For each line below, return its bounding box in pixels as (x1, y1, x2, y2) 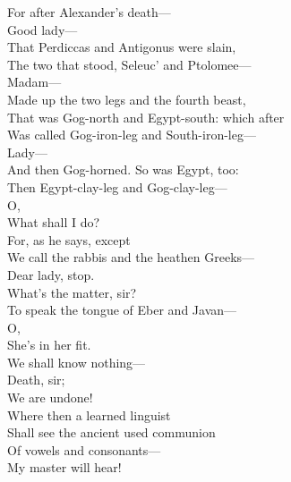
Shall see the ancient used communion (7, 423, 216, 442)
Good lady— (7, 20, 78, 38)
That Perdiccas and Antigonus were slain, (7, 38, 236, 56)
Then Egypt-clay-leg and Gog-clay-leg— (7, 177, 227, 196)
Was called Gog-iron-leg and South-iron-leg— (7, 125, 256, 144)
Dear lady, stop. (7, 265, 95, 283)
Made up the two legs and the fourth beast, (7, 89, 246, 108)
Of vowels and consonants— (7, 440, 161, 459)
